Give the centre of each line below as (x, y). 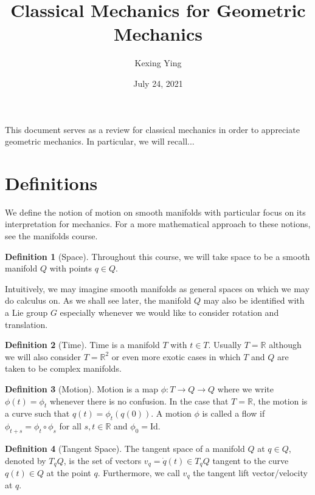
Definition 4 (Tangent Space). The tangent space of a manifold (125, 448)
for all (70, 426)
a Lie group (26, 312)
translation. (26, 324)
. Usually (225, 345)
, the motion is (280, 401)
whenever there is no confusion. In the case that (139, 401)
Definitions (51, 183)
